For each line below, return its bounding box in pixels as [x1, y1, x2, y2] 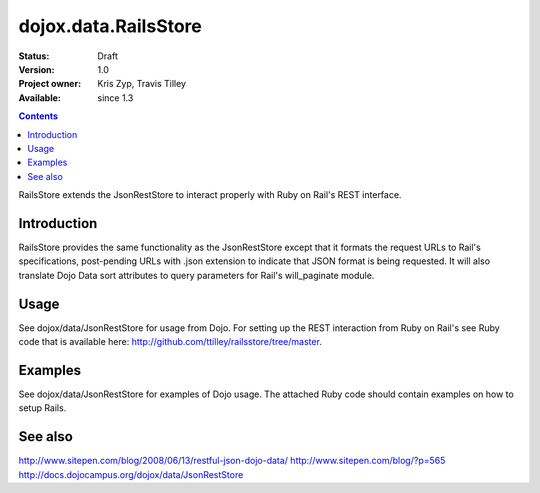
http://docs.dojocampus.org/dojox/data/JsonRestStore [18, 468, 244, 480]
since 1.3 [97, 91, 134, 104]
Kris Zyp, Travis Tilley [97, 78, 187, 90]
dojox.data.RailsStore [18, 15, 202, 37]
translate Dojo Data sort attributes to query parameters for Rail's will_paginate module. [18, 269, 375, 281]
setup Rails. [18, 402, 67, 414]
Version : [18, 63, 55, 75]
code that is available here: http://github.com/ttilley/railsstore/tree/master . [18, 336, 322, 348]
